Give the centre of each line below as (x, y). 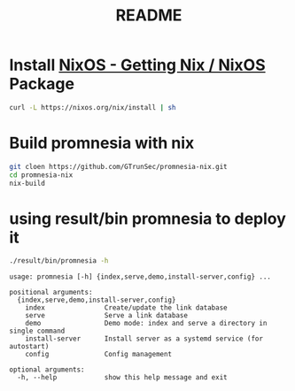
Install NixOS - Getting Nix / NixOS (137, 65)
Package (42, 84)
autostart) (29, 347)
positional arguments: (51, 293)
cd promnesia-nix (41, 175)
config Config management (99, 355)
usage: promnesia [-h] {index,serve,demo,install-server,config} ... (140, 277)
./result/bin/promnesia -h (59, 261)
